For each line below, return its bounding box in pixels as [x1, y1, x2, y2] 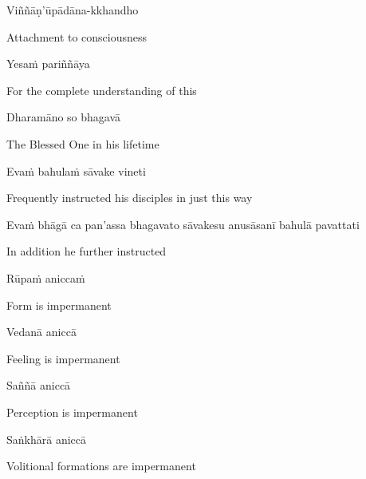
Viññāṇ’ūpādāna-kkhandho [6, 2, 139, 18]
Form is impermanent [6, 296, 112, 313]
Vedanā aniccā [6, 323, 77, 340]
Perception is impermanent [6, 403, 138, 420]
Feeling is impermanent [6, 350, 120, 366]
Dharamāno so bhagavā [6, 109, 121, 125]
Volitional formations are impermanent [6, 457, 196, 474]
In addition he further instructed [6, 243, 167, 259]
